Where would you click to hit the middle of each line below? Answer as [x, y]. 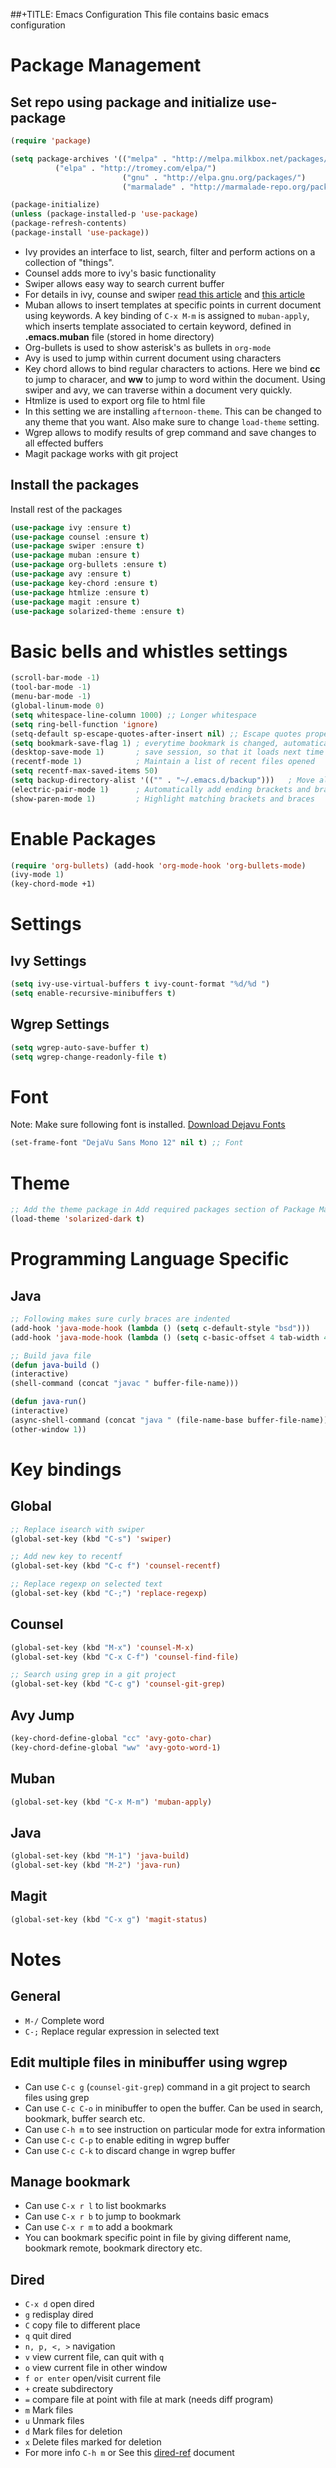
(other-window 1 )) [48, 1429]
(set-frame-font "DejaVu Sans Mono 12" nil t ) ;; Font [127, 1143]
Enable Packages [83, 838]
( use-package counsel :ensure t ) [80, 537]
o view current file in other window [96, 2368]
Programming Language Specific [150, 1259]
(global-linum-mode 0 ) [57, 706]
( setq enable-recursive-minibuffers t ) [93, 994]
